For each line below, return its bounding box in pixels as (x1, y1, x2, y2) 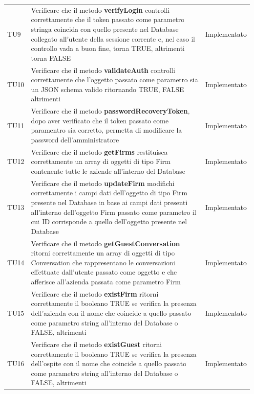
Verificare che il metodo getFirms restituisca (31, 146, 168, 157)
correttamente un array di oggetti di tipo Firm (31, 156, 171, 166)
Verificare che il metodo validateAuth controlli (31, 65, 175, 75)
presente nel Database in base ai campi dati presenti (31, 197, 188, 208)
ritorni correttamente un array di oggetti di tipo (31, 248, 175, 258)
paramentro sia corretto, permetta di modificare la (31, 125, 182, 135)
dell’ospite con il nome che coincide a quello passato (31, 358, 187, 369)
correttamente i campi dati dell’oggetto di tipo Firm (31, 187, 188, 198)
